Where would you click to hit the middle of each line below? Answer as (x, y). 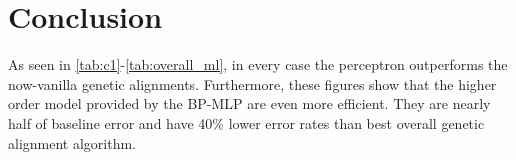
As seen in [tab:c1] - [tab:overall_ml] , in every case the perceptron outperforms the (258, 64)
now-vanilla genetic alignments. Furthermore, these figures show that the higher (252, 83)
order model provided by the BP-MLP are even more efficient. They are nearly (249, 103)
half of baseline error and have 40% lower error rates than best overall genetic (246, 122)
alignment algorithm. (72, 142)
